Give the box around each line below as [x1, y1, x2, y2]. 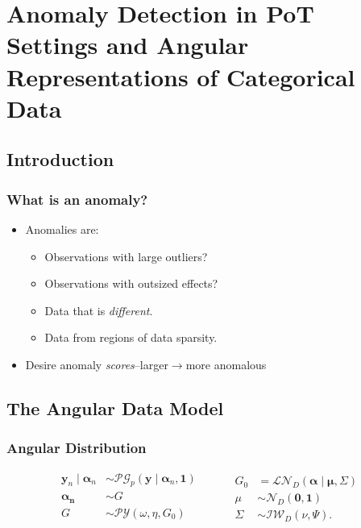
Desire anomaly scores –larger [25, 355, 168, 372]
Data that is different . [44, 301, 153, 318]
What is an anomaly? [6, 189, 148, 209]
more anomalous [185, 355, 267, 372]
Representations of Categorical [6, 60, 355, 93]
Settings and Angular [6, 28, 249, 61]
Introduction [6, 147, 114, 172]
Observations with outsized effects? [44, 275, 218, 292]
